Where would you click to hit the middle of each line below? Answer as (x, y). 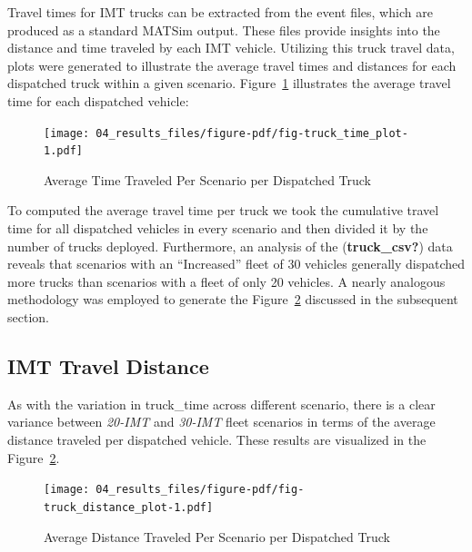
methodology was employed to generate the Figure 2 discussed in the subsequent (233, 299)
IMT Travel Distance (108, 366)
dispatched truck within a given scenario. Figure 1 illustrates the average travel (229, 83)
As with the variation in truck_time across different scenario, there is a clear (221, 404)
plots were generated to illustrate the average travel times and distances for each (232, 65)
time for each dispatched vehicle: (98, 100)
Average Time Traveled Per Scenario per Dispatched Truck (208, 179)
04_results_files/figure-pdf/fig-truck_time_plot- (252, 133)
